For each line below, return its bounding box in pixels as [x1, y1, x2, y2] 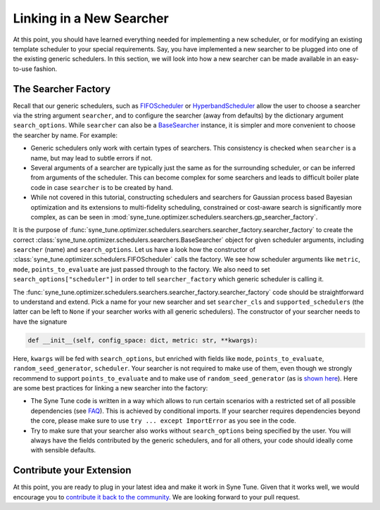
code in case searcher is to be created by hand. [30, 183, 174, 191]
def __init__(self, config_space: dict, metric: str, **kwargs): [27, 336, 258, 344]
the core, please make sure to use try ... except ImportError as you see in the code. [30, 416, 296, 425]
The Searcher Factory [13, 83, 111, 95]
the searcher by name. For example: [13, 131, 118, 139]
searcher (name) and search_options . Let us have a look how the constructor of [13, 246, 256, 254]
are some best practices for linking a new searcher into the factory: [13, 383, 208, 392]
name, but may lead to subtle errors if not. [30, 153, 153, 162]
